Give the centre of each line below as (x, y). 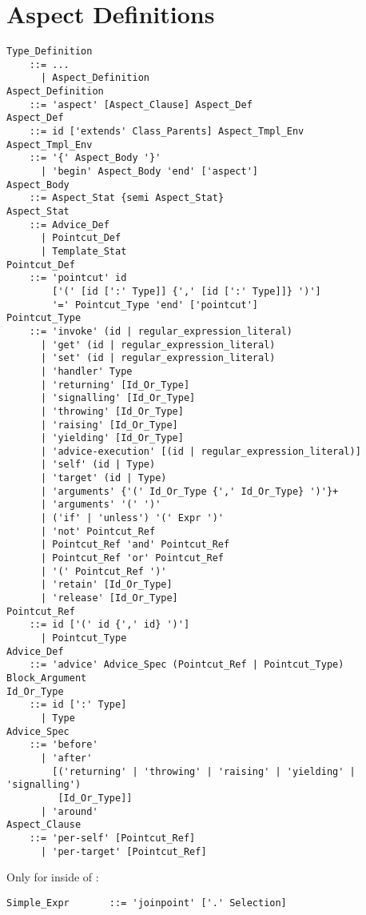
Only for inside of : (53, 877)
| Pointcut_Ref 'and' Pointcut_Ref (135, 545)
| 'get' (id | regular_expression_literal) (158, 345)
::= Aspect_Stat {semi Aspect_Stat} (127, 198)
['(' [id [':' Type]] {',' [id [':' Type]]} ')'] (187, 291)
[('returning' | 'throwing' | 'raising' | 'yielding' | (204, 771)
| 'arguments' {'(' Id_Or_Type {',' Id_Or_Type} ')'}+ (189, 491)
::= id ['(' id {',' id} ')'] (109, 625)
